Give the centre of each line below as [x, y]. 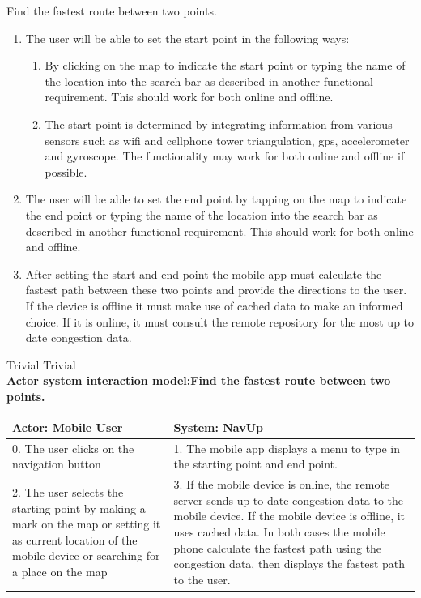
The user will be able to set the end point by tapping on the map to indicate [216, 199]
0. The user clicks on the [73, 448]
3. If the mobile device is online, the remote [282, 484]
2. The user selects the [68, 492]
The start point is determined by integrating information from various [219, 124]
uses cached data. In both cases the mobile [279, 532]
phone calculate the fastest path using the [278, 547]
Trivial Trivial [41, 364]
